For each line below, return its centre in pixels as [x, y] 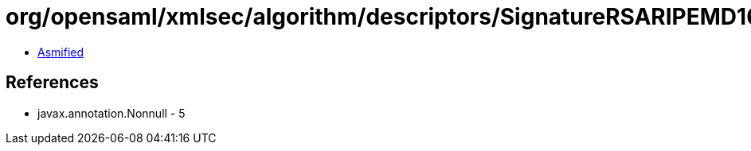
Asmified [61, 52]
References [52, 83]
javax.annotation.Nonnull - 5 [111, 113]
